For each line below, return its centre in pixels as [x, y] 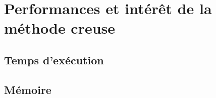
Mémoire [28, 89]
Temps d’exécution [54, 60]
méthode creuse [60, 28]
